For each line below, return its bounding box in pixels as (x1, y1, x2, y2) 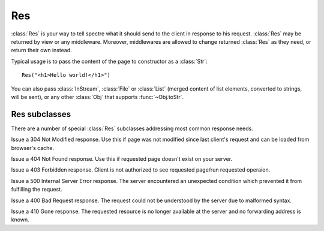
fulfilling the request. (11, 186, 62, 193)
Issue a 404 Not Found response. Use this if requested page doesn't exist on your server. (11, 155, 233, 162)
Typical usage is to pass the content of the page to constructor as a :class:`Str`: (11, 58, 208, 65)
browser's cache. (11, 144, 55, 151)
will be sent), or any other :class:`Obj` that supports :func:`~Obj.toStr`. (11, 93, 184, 100)
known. (11, 216, 29, 223)
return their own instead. (11, 47, 72, 54)
